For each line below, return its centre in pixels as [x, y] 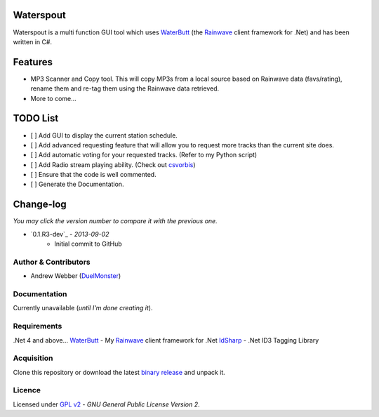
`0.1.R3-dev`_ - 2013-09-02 [70, 234]
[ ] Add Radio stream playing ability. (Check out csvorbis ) [113, 164]
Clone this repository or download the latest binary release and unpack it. [119, 372]
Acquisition [33, 358]
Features [33, 62]
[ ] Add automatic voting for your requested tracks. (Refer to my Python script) [144, 155]
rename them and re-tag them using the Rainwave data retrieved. [125, 88]
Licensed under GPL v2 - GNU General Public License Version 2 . [106, 404]
